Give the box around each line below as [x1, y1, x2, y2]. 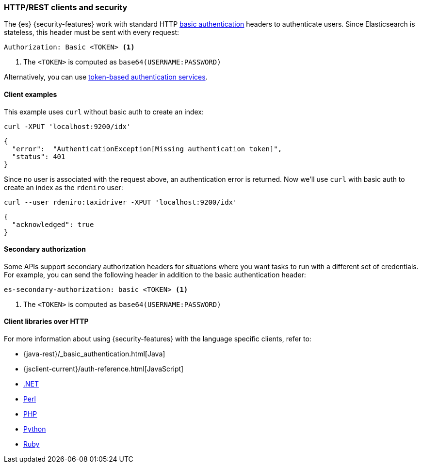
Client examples [4, 90, 57, 98]
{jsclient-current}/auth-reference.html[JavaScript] [23, 365, 184, 373]
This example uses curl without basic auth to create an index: [4, 107, 204, 116]
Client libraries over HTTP [4, 317, 89, 326]
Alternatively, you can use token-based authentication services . [4, 73, 208, 81]
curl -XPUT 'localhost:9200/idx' [4, 122, 131, 130]
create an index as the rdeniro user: [4, 183, 123, 192]
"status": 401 [12, 152, 65, 161]
